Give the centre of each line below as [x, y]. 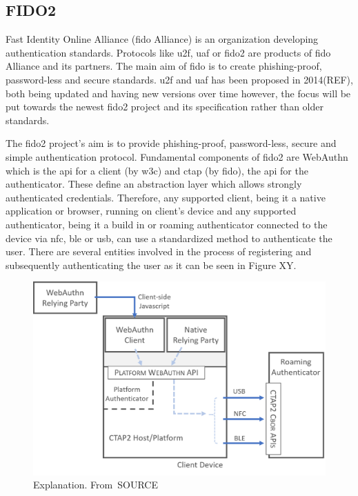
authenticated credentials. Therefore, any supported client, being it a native [166, 197]
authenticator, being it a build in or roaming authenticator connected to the [167, 224]
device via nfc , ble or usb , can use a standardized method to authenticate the [169, 238]
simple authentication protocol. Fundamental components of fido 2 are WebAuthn [177, 156]
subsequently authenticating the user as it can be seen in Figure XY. [151, 265]
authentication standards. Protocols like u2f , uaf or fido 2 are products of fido [168, 52]
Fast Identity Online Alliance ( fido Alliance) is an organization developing [162, 39]
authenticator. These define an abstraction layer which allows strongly [154, 184]
